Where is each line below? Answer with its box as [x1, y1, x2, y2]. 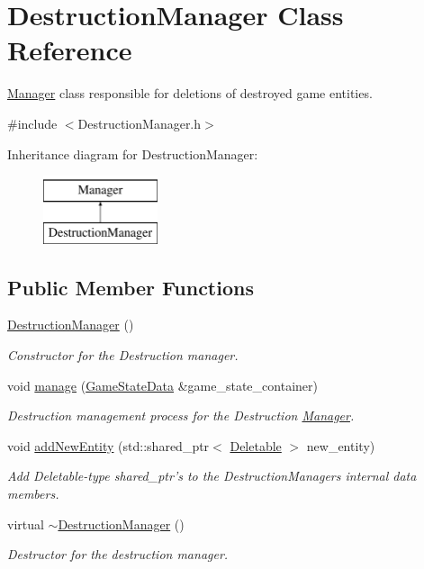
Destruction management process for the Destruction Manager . [7, 406, 355, 425]
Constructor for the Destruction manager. [7, 346, 239, 365]
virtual [7, 514, 44, 533]
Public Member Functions [7, 273, 254, 301]
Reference [7, 32, 132, 68]
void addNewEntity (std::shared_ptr [7, 436, 210, 455]
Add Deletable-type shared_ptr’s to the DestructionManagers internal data [7, 466, 417, 485]
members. [7, 484, 59, 503]
